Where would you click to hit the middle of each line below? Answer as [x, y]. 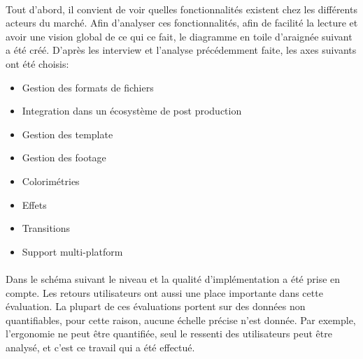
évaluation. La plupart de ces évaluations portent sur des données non [156, 306]
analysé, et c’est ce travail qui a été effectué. [100, 347]
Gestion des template [67, 134]
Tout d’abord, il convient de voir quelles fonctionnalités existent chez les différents [181, 9]
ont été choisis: [37, 63]
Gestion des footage [64, 157]
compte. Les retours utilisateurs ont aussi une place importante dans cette [164, 292]
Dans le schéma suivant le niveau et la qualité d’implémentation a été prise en [173, 278]
